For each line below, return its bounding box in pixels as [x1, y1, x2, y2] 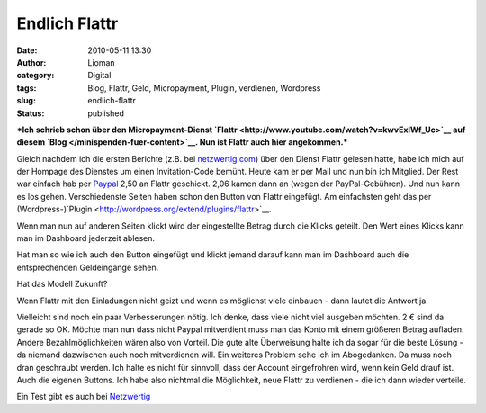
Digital [87, 70, 112, 81]
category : [16, 70, 55, 81]
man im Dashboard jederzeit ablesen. [16, 233, 156, 244]
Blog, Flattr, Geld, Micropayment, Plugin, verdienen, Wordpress [87, 82, 321, 94]
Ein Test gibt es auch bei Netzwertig [16, 391, 151, 402]
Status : [16, 108, 45, 119]
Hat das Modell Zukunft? [16, 279, 108, 290]
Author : [16, 57, 47, 67]
